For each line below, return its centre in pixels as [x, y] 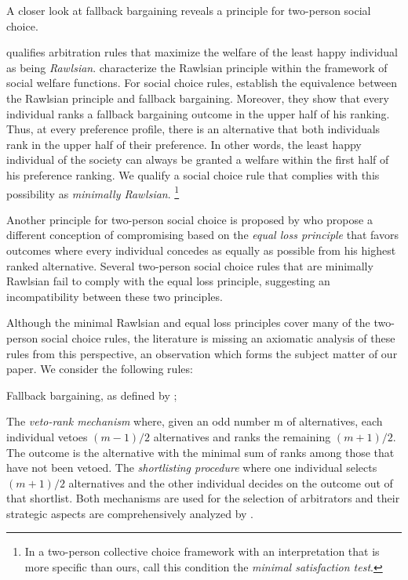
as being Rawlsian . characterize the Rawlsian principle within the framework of [197, 67]
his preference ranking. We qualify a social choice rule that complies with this [193, 174]
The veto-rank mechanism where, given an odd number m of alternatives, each [195, 421]
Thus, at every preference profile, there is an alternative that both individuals [193, 129]
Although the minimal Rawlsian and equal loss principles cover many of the [188, 323]
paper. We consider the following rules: [100, 369]
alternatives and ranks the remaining [242, 436]
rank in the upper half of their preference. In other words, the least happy [184, 144]
